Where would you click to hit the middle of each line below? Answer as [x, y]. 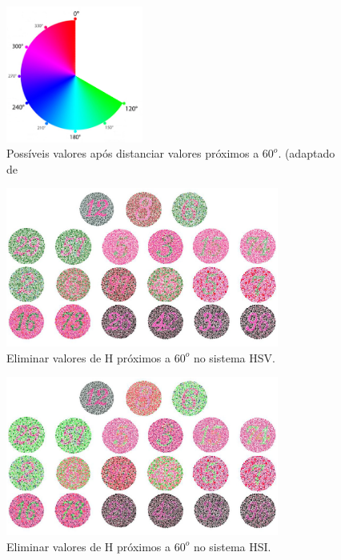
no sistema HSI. [232, 546]
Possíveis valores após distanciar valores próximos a [133, 153]
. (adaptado [307, 153]
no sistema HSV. [234, 357]
